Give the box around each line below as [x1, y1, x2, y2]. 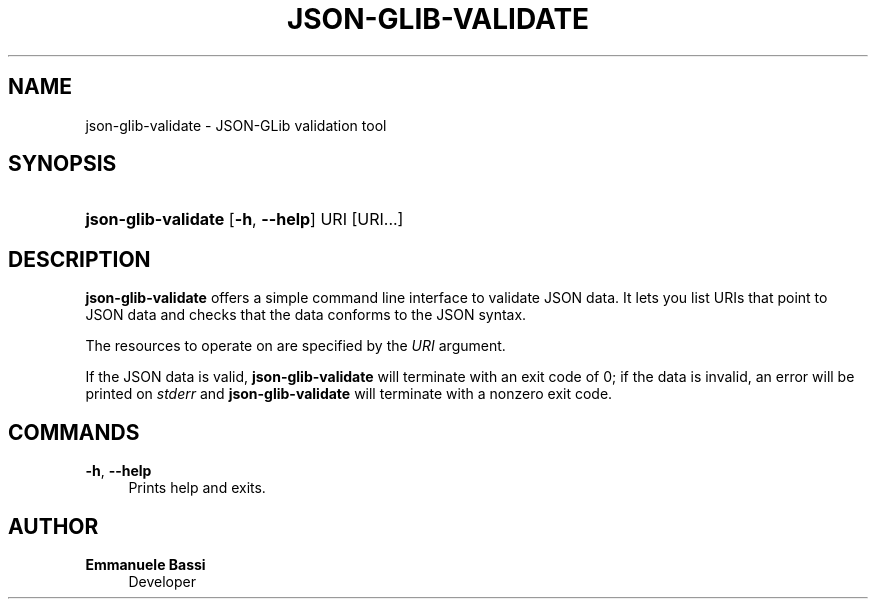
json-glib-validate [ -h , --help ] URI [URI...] [85, 209, 404, 230]
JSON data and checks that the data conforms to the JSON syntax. [85, 306, 527, 324]
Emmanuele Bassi [85, 555, 206, 573]
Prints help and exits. [128, 479, 266, 497]
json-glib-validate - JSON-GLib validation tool [85, 116, 387, 134]
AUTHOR [8, 513, 99, 539]
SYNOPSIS [8, 151, 117, 177]
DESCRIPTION [8, 246, 151, 272]
